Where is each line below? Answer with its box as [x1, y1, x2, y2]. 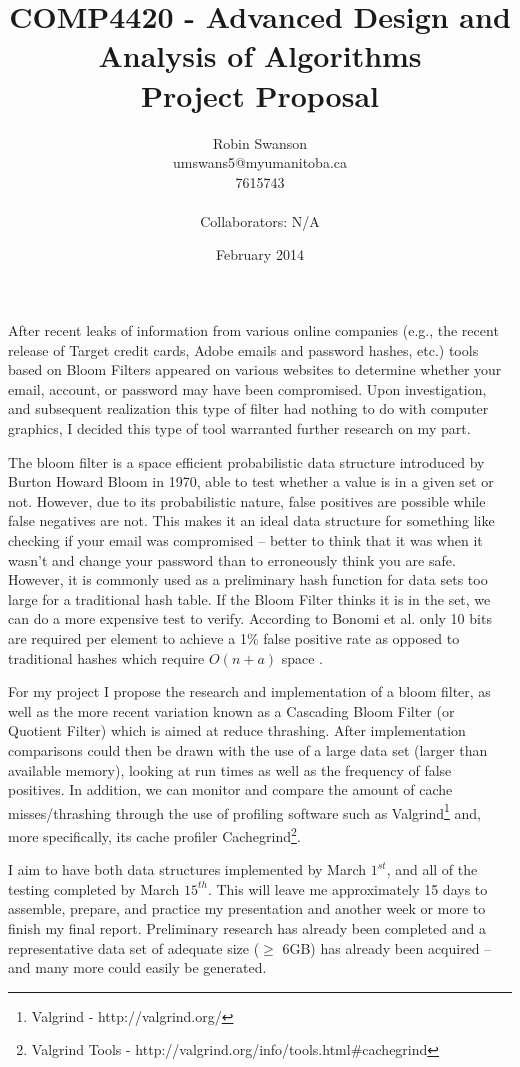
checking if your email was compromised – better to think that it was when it [8, 530, 483, 550]
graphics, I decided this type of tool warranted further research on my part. [8, 418, 471, 439]
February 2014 [216, 244, 304, 265]
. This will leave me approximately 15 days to [207, 878, 488, 899]
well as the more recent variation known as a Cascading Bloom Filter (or [8, 700, 455, 721]
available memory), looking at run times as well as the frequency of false [8, 759, 452, 780]
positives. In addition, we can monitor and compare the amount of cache [8, 779, 453, 800]
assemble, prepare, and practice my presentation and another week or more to [8, 898, 486, 919]
